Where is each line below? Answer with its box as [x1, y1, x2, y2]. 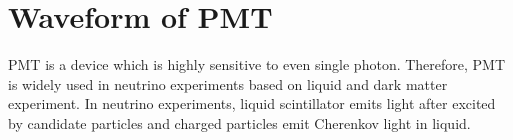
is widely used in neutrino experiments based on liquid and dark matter [8, 73, 448, 94]
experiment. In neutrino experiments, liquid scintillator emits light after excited [8, 93, 496, 114]
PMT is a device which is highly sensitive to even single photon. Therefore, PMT [8, 54, 506, 75]
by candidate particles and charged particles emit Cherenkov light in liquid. [8, 112, 471, 133]
